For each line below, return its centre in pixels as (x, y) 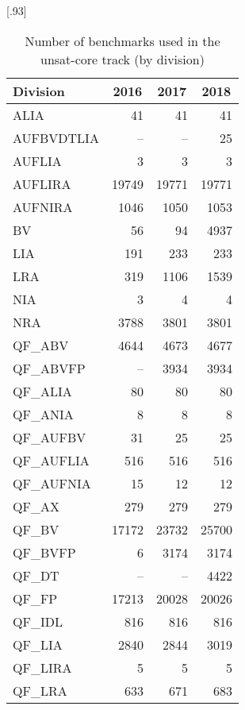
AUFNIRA (43, 206)
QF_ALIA (42, 391)
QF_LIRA (42, 667)
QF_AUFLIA (51, 460)
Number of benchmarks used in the (122, 41)
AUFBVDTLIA (56, 137)
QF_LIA (38, 644)
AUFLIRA (42, 183)
